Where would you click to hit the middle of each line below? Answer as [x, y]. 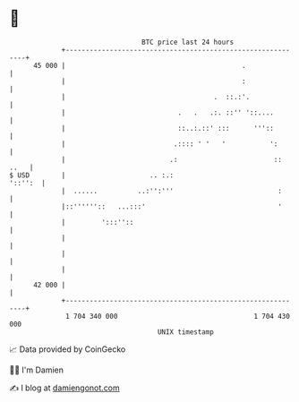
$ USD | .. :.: [92, 175]
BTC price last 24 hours [188, 42]
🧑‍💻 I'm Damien [37, 370]
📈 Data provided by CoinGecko [68, 349]
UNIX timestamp [186, 332]
